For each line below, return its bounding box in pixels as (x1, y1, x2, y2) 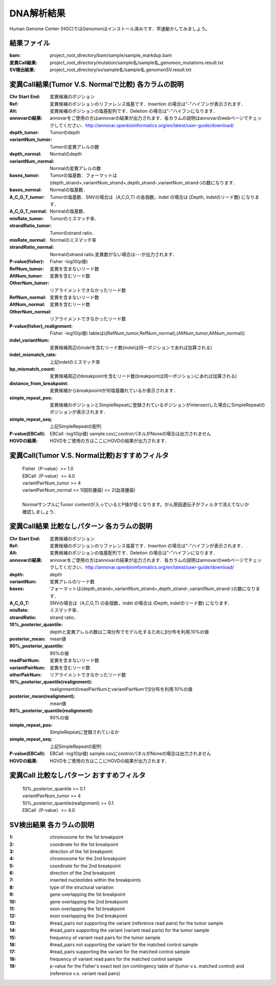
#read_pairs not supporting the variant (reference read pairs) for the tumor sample (50, 920, 223, 926)
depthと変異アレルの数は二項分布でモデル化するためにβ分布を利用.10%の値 (50, 628, 209, 635)
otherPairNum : (9, 672, 42, 678)
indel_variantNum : (9, 337, 50, 343)
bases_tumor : (9, 172, 40, 179)
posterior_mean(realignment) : (9, 693, 76, 699)
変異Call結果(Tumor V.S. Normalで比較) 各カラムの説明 (9, 80, 184, 89)
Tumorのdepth (50, 130, 80, 136)
